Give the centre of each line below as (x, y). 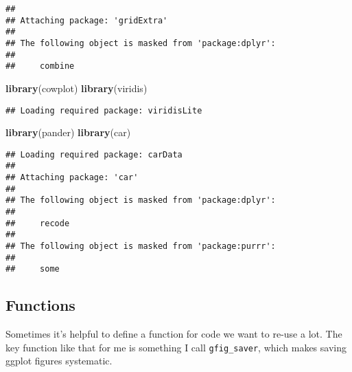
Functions (40, 305)
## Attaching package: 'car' (72, 178)
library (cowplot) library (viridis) (77, 88)
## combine (40, 66)
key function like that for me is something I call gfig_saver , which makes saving (176, 347)
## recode (38, 223)
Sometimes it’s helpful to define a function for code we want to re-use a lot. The (174, 334)
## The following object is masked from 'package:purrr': (141, 247)
